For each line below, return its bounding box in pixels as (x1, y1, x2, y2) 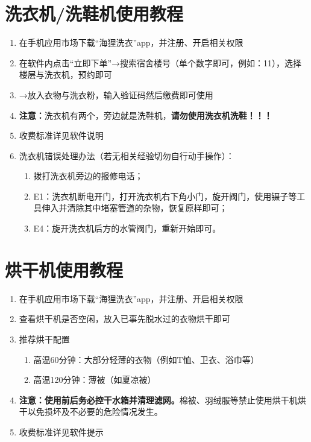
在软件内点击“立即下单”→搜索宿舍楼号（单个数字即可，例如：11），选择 (19, 56, 302, 69)
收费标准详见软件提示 (19, 425, 104, 438)
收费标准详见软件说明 (19, 129, 104, 142)
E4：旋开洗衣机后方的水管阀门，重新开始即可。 (33, 222, 221, 235)
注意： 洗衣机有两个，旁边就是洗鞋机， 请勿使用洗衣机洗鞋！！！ (19, 109, 272, 121)
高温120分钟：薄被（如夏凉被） (33, 373, 156, 386)
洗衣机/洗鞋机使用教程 (5, 1, 184, 26)
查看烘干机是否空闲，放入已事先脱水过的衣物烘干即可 (19, 312, 230, 325)
